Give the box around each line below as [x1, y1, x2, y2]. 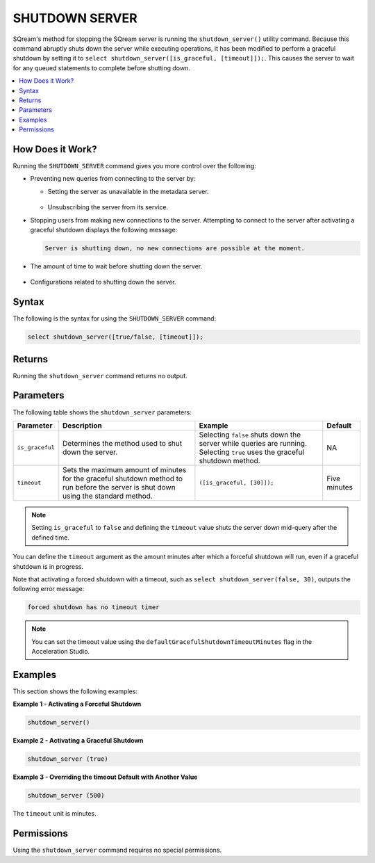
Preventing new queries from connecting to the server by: [30, 175, 196, 183]
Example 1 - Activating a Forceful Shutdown [12, 700, 142, 709]
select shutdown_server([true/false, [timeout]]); [27, 333, 204, 341]
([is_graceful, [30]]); [199, 479, 274, 487]
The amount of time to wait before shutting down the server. [30, 261, 203, 271]
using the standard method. [62, 491, 153, 501]
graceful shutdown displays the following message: [30, 225, 178, 234]
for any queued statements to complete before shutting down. [12, 63, 190, 72]
